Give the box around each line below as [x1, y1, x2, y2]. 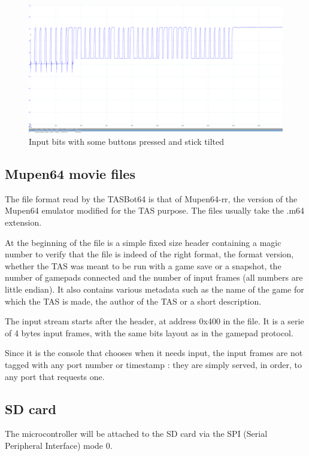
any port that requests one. [5, 370, 105, 382]
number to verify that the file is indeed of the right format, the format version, [5, 248, 294, 260]
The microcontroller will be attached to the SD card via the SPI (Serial [5, 427, 268, 440]
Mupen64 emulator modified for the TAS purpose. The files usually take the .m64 [5, 204, 305, 217]
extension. [5, 216, 42, 229]
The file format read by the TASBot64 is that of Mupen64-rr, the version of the [5, 192, 298, 205]
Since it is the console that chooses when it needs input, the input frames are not [5, 346, 303, 359]
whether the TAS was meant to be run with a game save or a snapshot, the [5, 259, 281, 272]
